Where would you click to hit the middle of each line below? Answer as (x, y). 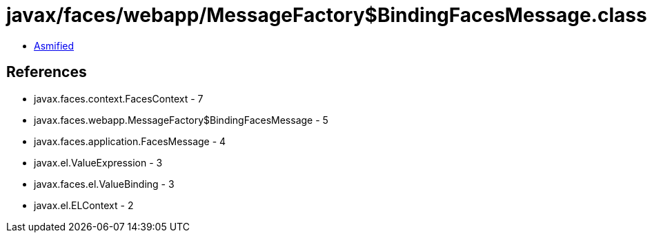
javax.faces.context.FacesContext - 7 (119, 98)
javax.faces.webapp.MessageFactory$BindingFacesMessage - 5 (181, 120)
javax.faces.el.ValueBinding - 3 (104, 184)
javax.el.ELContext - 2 (84, 205)
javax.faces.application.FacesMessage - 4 (130, 141)
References (47, 72)
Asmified (54, 45)
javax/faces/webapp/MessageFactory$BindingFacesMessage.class (327, 15)
